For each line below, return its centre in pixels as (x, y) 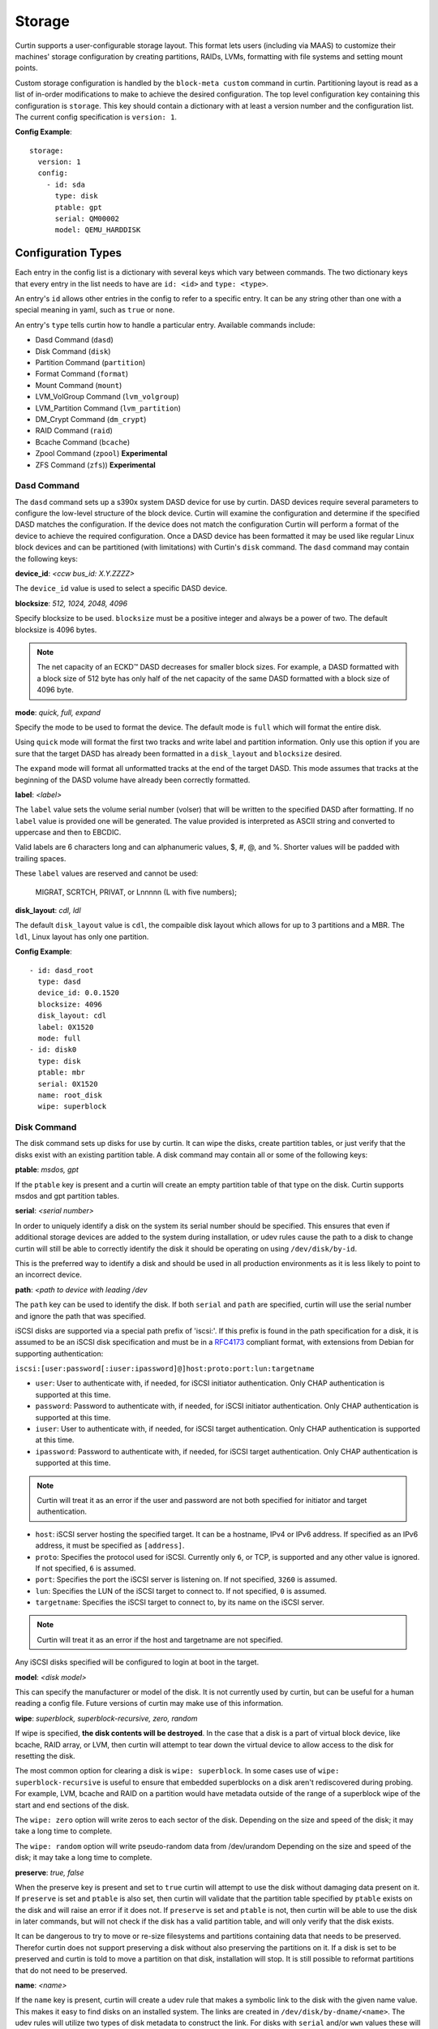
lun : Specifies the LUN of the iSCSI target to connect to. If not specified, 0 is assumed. (181, 1591)
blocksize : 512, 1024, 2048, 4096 (71, 603)
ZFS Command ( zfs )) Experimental (95, 465)
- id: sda (65, 184)
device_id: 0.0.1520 (79, 993)
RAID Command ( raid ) (74, 431)
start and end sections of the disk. (72, 1805)
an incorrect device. (49, 1275)
